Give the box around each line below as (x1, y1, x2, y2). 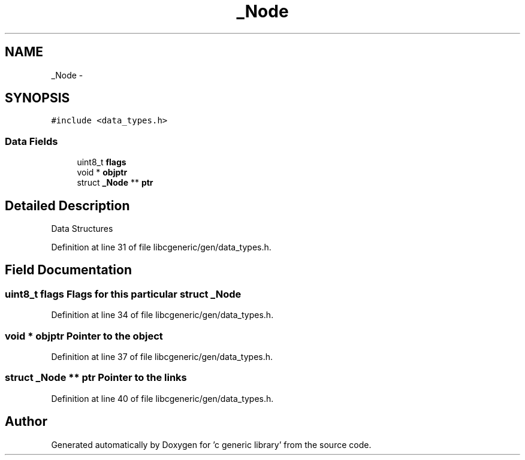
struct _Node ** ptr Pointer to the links (5, 371, 187, 384)
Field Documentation (5, 262, 132, 278)
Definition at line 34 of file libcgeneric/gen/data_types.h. (51, 310, 274, 320)
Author (5, 414, 47, 429)
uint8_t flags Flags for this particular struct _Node (5, 287, 242, 300)
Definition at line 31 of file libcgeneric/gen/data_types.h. (51, 242, 271, 253)
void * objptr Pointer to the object (5, 329, 163, 342)
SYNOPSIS (5, 90, 70, 106)
